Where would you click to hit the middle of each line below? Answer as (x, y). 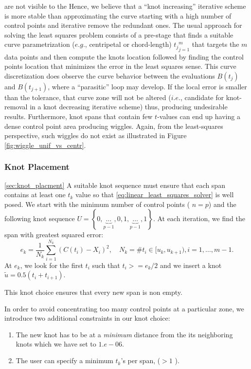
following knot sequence (40, 218)
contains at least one (35, 195)
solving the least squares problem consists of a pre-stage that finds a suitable (119, 34)
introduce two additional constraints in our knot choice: (87, 318)
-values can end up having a (199, 116)
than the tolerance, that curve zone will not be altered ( (88, 97)
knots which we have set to (56, 344)
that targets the (215, 44)
